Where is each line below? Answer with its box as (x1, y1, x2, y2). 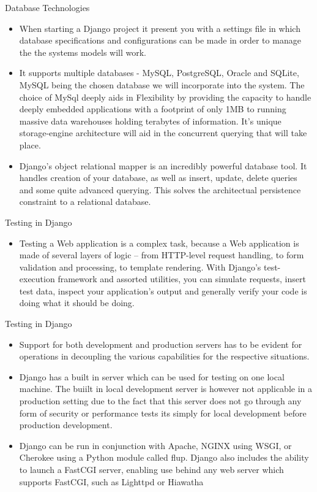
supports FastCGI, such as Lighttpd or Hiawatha (19, 475, 204, 488)
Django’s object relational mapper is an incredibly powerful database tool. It (19, 159, 307, 172)
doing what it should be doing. (19, 296, 135, 309)
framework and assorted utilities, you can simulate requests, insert (58, 272, 306, 285)
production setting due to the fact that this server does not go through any (19, 394, 302, 407)
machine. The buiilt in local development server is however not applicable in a (19, 382, 312, 395)
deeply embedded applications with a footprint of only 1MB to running (19, 102, 286, 115)
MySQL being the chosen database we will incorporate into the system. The (19, 78, 305, 91)
